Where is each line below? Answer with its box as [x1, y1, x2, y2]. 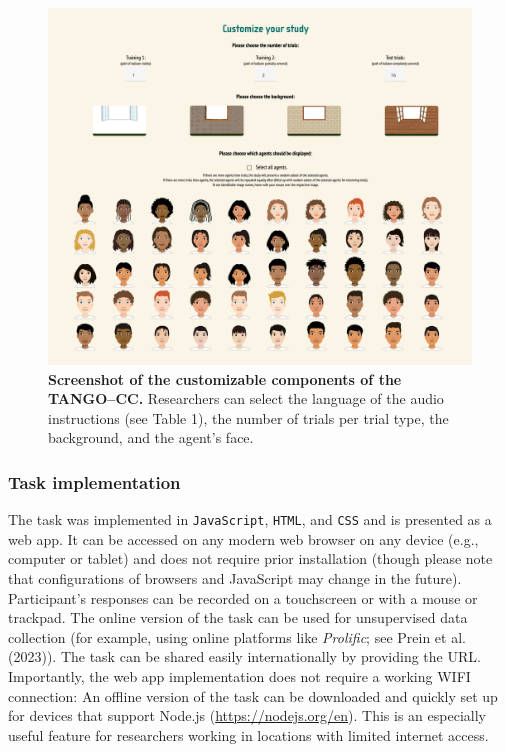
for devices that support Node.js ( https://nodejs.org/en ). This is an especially [8, 705, 486, 726]
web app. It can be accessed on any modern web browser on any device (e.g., [8, 528, 479, 549]
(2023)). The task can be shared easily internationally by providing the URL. [8, 646, 481, 667]
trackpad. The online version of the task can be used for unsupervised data [8, 607, 468, 628]
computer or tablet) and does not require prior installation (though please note [8, 548, 493, 569]
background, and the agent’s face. [48, 427, 254, 448]
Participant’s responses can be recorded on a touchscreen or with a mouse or [8, 587, 478, 608]
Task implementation [8, 469, 181, 494]
